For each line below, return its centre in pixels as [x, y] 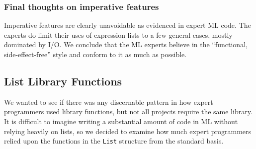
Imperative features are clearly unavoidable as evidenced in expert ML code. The [128, 25]
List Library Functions [63, 81]
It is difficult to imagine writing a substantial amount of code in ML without [121, 121]
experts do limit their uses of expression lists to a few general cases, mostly [118, 35]
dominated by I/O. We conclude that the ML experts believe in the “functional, [126, 44]
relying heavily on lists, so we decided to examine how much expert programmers [128, 131]
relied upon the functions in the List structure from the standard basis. [114, 141]
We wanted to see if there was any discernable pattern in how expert [109, 102]
